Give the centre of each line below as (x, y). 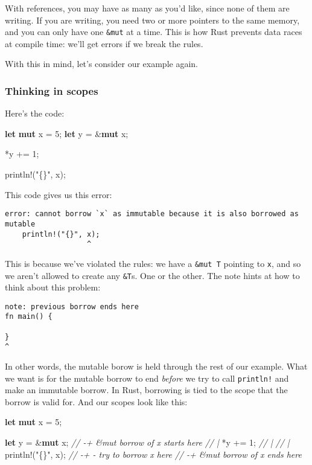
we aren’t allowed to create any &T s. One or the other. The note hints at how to (152, 275)
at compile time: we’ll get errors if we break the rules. (104, 43)
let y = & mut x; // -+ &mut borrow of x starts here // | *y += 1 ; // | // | (147, 442)
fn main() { (29, 317)
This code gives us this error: (59, 194)
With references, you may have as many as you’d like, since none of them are (147, 8)
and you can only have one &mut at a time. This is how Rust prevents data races (154, 32)
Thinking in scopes (52, 90)
